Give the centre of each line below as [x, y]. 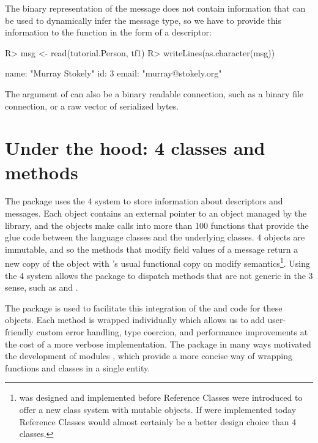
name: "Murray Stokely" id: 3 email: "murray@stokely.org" [113, 73]
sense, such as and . [42, 287]
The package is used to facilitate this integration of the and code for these [144, 307]
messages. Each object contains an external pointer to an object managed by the [156, 213]
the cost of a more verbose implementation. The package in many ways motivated [158, 344]
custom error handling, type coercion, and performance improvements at [172, 332]
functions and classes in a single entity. [78, 367]
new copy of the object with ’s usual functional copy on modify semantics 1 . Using [157, 262]
